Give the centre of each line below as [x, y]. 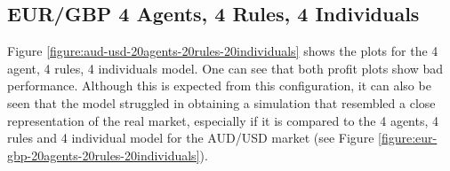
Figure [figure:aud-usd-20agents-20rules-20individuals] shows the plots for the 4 [223, 51]
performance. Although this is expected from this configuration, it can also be [219, 85]
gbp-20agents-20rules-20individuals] [104, 155]
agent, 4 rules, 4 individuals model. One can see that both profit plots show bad [225, 68]
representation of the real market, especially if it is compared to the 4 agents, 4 [223, 120]
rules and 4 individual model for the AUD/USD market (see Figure [191, 138]
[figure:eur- [408, 138]
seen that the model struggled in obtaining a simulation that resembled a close [221, 102]
